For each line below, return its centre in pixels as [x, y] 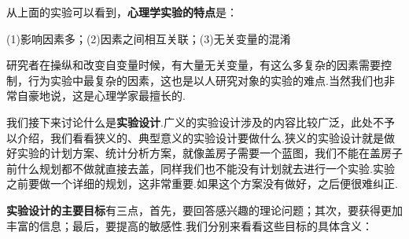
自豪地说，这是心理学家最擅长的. [101, 96]
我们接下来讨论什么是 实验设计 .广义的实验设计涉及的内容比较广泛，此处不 [195, 121]
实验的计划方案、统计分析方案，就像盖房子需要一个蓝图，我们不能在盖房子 [210, 153]
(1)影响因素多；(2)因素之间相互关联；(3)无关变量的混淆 [149, 38]
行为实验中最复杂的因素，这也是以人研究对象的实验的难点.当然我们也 [206, 80]
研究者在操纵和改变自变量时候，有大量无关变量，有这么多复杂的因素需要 [193, 65]
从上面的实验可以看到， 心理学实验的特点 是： [122, 12]
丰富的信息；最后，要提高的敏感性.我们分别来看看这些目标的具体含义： [190, 225]
